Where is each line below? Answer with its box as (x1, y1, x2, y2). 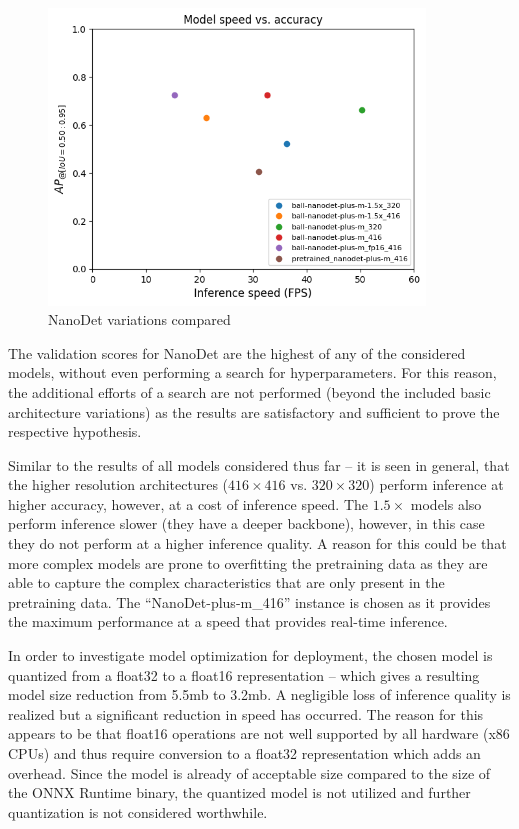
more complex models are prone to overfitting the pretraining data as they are (8, 552, 488, 573)
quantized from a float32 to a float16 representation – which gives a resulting (8, 664, 480, 685)
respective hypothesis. (8, 421, 142, 442)
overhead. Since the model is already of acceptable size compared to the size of (8, 762, 491, 783)
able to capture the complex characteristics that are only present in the (8, 572, 445, 593)
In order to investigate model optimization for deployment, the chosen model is (8, 645, 493, 666)
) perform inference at (369, 474, 504, 495)
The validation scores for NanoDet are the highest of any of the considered (8, 342, 466, 363)
